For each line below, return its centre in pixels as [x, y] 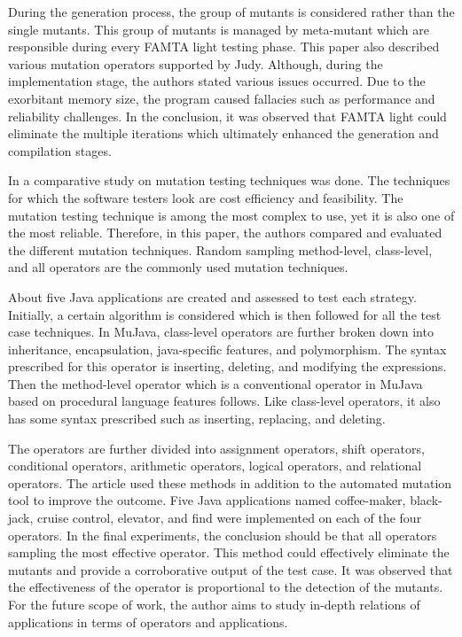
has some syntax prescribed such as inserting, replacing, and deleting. [197, 419]
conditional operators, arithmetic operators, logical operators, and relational [215, 466]
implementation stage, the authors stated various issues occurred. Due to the [217, 81]
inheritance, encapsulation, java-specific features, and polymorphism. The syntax [227, 349]
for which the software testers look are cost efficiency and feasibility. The [206, 197]
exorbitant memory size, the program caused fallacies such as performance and [222, 98]
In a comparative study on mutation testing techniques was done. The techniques [229, 180]
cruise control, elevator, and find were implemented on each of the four [230, 518]
